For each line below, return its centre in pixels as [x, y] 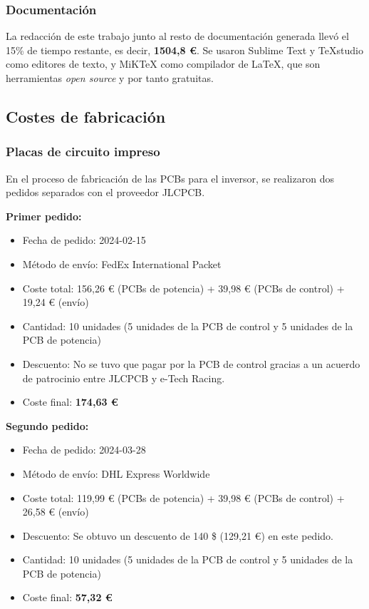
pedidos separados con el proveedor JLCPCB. [105, 192]
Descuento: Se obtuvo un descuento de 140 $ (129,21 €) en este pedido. [178, 535]
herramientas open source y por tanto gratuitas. [110, 78]
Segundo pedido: [47, 425]
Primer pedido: [44, 216]
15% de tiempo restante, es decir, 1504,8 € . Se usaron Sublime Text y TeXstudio [184, 50]
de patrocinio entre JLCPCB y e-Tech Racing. [124, 378]
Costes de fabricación [86, 116]
